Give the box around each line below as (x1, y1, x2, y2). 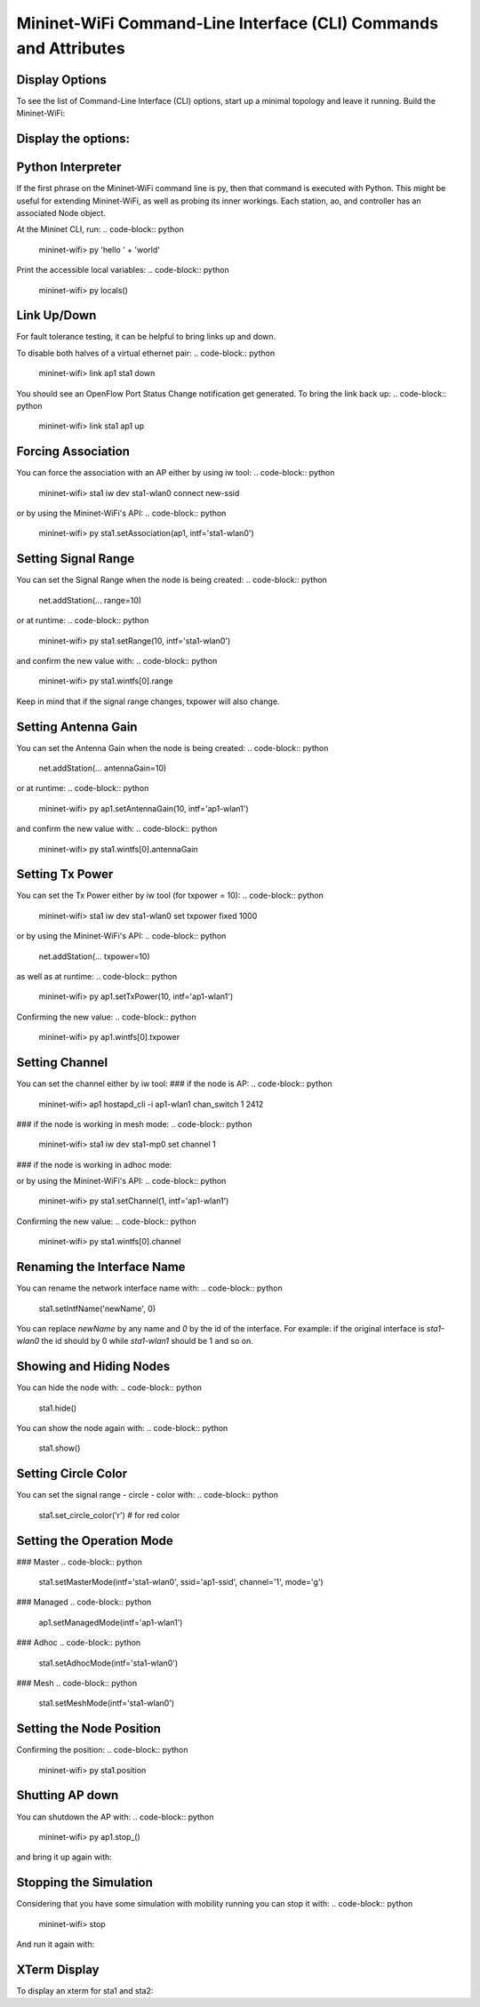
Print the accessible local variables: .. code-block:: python (16, 265, 230, 276)
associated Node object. (16, 207, 107, 218)
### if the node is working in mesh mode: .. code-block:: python (16, 1118, 252, 1129)
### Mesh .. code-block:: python (16, 1677, 138, 1688)
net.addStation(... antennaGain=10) (38, 763, 167, 773)
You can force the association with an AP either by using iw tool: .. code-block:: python (16, 468, 335, 478)
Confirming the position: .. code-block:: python (16, 1745, 188, 1755)
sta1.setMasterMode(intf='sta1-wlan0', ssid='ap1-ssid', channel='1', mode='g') (38, 1576, 324, 1587)
